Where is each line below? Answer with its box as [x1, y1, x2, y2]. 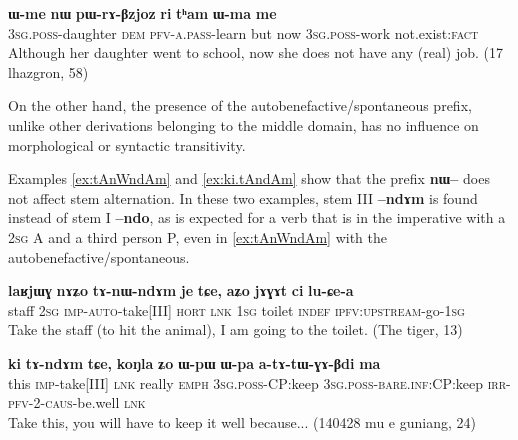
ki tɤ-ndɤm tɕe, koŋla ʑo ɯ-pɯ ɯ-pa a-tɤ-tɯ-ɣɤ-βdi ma [8, 352, 381, 373]
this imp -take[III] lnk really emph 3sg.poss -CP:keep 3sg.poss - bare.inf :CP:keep [8, 372, 484, 393]
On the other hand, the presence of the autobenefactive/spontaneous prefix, [8, 95, 472, 116]
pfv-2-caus [8, 392, 73, 413]
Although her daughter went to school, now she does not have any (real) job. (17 [8, 42, 504, 63]
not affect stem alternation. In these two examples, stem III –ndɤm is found [8, 187, 478, 208]
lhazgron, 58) [8, 61, 89, 82]
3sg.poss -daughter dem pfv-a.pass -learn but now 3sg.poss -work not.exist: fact [8, 22, 479, 43]
